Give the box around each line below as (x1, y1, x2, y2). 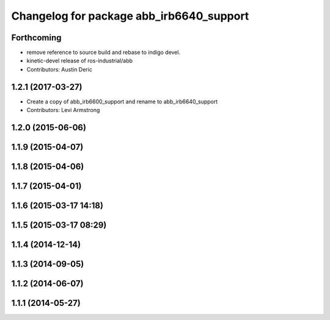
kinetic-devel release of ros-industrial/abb (26, 57, 133, 64)
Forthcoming (11, 32, 62, 43)
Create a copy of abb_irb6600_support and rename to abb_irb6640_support (26, 98, 218, 105)
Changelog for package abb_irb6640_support (11, 9, 249, 23)
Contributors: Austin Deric (26, 65, 93, 73)
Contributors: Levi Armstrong (26, 106, 100, 114)
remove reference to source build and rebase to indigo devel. (26, 49, 180, 56)
